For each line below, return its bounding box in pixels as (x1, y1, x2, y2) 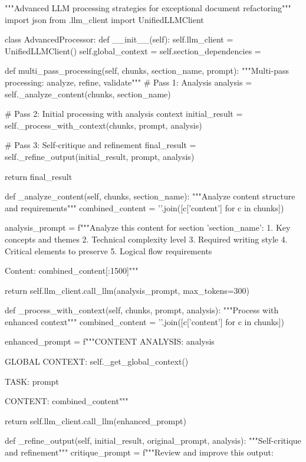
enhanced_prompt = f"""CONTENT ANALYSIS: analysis (5, 335, 215, 348)
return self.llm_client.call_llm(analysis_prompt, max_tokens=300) (5, 284, 250, 296)
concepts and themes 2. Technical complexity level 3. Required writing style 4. (5, 232, 288, 245)
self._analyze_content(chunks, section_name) (5, 87, 171, 100)
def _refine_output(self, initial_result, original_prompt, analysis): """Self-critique (5, 434, 301, 447)
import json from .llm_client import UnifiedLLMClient (5, 13, 204, 25)
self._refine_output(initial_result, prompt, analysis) (5, 150, 195, 162)
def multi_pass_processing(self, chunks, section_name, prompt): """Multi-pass (5, 64, 289, 77)
